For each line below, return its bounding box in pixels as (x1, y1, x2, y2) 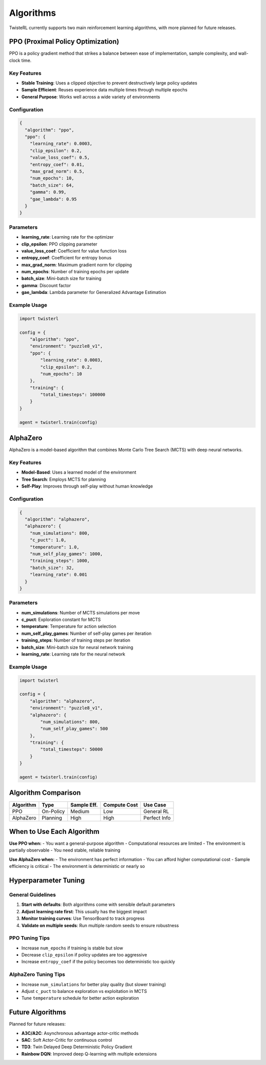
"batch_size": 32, (30, 565, 74, 571)
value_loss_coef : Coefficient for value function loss (21, 247, 127, 254)
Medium (70, 808, 90, 815)
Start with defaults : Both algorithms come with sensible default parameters (21, 901, 175, 907)
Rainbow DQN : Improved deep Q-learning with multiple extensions (21, 1051, 157, 1057)
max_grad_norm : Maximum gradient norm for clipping (21, 262, 133, 268)
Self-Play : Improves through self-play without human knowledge (21, 483, 153, 489)
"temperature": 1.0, (30, 544, 80, 550)
